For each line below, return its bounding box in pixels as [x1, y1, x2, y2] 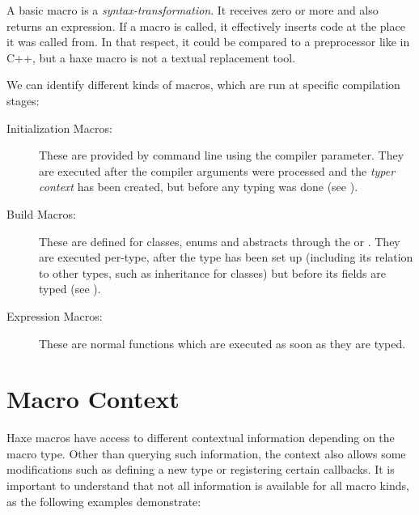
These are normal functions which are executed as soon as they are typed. [39, 334, 406, 351]
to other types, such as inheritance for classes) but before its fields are [39, 264, 386, 281]
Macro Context [6, 382, 180, 415]
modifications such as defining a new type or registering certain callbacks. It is [6, 461, 395, 478]
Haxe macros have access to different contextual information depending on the [6, 429, 395, 446]
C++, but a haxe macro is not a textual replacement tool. [6, 49, 296, 66]
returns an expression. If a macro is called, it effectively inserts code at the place [6, 17, 405, 34]
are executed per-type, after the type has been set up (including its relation [39, 249, 413, 266]
